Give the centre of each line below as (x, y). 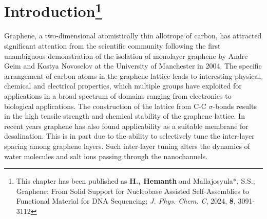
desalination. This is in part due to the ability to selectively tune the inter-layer (129, 136)
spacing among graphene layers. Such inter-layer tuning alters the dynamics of (127, 146)
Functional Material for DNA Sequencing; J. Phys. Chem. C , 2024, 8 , (126, 201)
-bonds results (235, 106)
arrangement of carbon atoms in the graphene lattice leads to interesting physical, (133, 75)
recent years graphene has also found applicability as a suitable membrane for (126, 126)
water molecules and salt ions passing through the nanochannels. (106, 156)
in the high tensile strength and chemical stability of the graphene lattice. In (125, 116)
